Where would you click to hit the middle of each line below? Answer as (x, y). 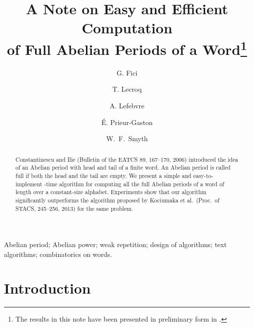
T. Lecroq (127, 89)
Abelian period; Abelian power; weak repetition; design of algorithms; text (116, 244)
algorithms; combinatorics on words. (58, 254)
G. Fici (127, 72)
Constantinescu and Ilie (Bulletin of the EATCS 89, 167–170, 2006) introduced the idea (127, 159)
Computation (127, 28)
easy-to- (203, 175)
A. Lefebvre (127, 106)
